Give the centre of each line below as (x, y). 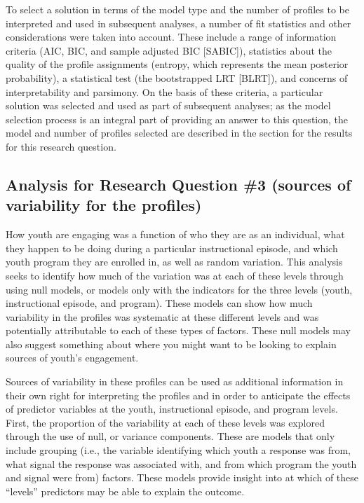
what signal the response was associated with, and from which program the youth (181, 463)
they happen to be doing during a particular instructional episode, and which (172, 248)
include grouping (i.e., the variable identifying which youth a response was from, (178, 450)
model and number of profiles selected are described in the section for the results (179, 133)
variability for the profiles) (104, 205)
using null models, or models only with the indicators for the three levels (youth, (179, 289)
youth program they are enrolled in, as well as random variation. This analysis (174, 262)
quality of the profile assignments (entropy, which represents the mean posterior (177, 64)
